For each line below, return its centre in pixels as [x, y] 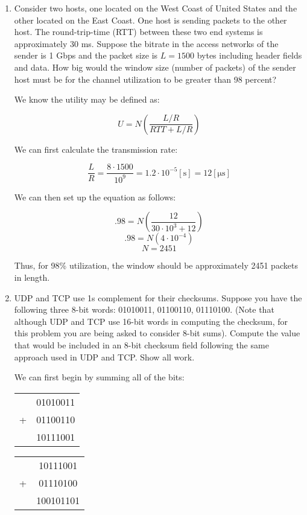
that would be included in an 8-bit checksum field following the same [141, 344]
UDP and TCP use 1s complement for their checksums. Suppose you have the [158, 297]
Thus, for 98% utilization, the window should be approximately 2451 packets [156, 265]
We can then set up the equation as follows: [95, 197]
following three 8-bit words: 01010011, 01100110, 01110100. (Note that [144, 309]
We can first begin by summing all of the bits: [99, 377]
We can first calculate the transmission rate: [96, 149]
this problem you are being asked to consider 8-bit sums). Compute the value [157, 333]
